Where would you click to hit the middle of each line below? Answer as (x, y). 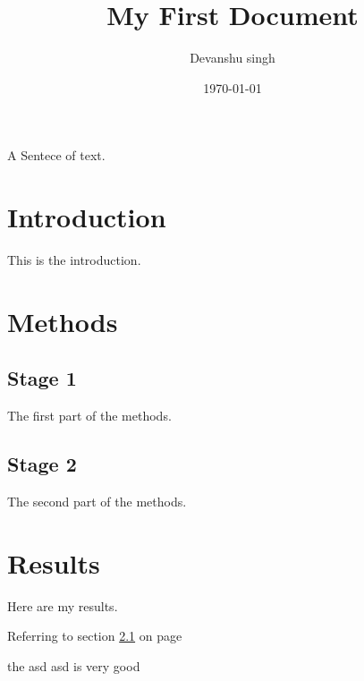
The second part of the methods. (97, 501)
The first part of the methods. (89, 416)
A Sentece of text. (56, 155)
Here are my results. (63, 605)
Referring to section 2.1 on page (95, 636)
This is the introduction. (74, 260)
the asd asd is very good (74, 665)
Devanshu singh (233, 58)
